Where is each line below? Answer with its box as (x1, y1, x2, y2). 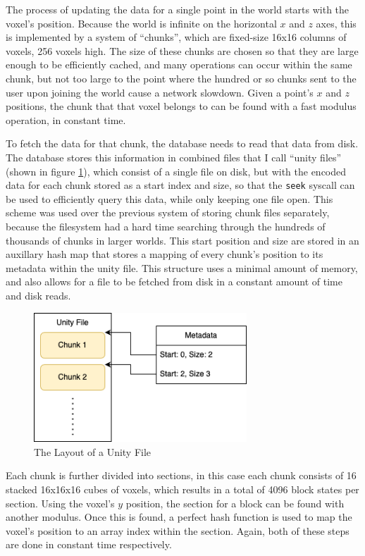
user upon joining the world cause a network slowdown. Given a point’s (6, 85, 314, 99)
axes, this (316, 16, 357, 30)
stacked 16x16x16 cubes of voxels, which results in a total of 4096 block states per (6, 481, 359, 496)
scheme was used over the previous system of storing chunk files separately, (6, 205, 330, 220)
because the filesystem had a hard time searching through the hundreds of (6, 218, 326, 233)
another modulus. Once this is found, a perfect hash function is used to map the (6, 509, 352, 524)
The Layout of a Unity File (34, 444, 151, 459)
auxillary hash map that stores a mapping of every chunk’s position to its (6, 247, 323, 261)
